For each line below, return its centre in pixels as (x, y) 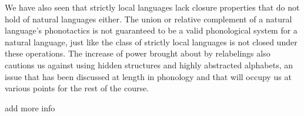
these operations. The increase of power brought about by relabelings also (138, 53)
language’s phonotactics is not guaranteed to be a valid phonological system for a (151, 30)
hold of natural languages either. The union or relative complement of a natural (148, 19)
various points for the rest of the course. (77, 88)
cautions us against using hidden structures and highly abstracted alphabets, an (149, 64)
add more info (30, 107)
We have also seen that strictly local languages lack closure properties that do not (152, 7)
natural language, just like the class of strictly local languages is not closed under (151, 42)
